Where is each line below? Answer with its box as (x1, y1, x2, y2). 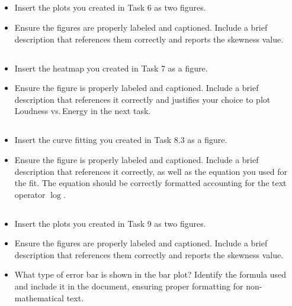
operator (14, 188, 46, 200)
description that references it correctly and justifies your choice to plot (14, 93, 271, 105)
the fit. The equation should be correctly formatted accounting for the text (14, 177, 287, 189)
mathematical (14, 291, 65, 304)
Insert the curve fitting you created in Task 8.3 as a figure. (14, 134, 227, 146)
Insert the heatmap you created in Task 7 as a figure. (14, 61, 208, 74)
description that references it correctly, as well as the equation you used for (14, 165, 288, 177)
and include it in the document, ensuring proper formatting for (14, 280, 243, 292)
